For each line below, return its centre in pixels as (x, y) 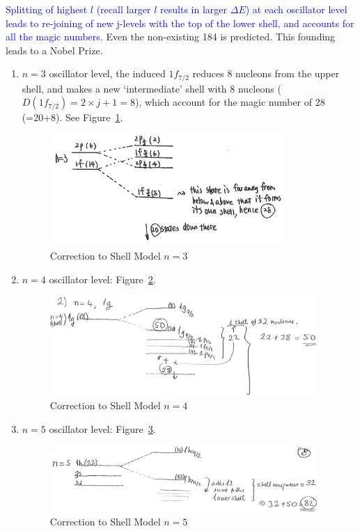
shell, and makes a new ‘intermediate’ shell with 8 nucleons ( (151, 88)
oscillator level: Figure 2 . (102, 279)
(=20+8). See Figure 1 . (72, 117)
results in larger (194, 9)
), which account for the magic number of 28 (230, 102)
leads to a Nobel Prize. (54, 50)
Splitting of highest (47, 9)
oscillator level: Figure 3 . (102, 428)
